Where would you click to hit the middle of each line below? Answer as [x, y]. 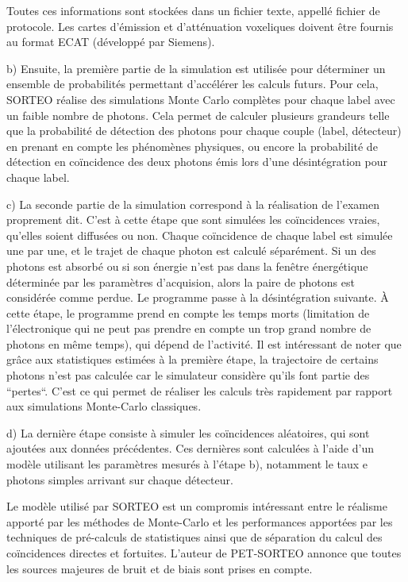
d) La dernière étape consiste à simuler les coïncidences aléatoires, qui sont [188, 432]
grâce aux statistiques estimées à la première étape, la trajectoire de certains [192, 359]
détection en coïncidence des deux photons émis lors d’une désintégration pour [197, 162]
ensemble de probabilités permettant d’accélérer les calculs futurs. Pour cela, [192, 84]
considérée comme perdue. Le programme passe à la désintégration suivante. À [198, 297]
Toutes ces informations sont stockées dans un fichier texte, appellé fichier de [193, 10]
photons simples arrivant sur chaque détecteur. [120, 479]
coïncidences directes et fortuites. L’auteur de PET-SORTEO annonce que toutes [204, 553]
